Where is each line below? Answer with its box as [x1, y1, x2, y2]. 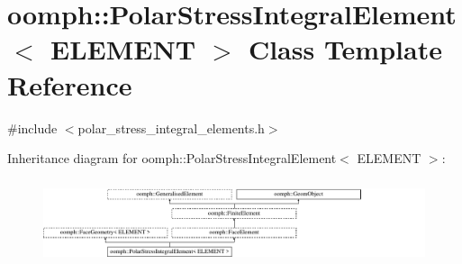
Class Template [248, 31, 442, 68]
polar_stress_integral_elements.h [77, 118, 265, 137]
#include [7, 118, 58, 137]
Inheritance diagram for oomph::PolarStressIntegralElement [7, 149, 337, 168]
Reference [7, 66, 132, 103]
